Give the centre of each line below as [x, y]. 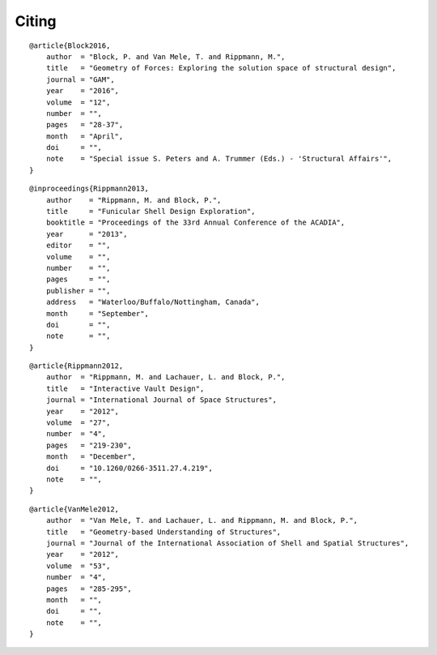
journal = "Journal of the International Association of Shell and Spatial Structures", [227, 543]
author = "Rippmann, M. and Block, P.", [134, 200]
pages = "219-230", [89, 445]
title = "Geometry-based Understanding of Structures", [163, 532]
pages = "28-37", [85, 125]
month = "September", [98, 313]
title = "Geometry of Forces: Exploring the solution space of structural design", [221, 68]
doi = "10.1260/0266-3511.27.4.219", [129, 468]
